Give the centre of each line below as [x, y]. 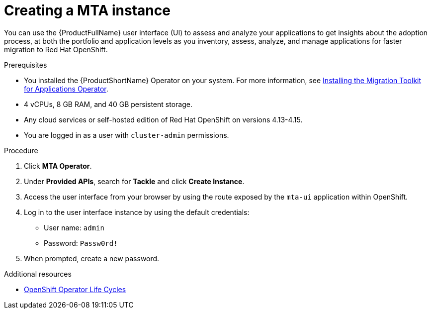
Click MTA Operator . [58, 166]
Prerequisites [26, 65]
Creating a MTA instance [87, 10]
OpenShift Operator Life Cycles [75, 289]
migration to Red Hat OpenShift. [56, 49]
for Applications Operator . [66, 89]
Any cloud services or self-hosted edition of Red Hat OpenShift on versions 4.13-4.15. [163, 119]
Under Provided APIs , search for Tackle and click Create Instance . [134, 181]
